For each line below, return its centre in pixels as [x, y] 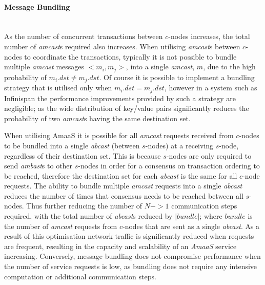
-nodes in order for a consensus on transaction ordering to [169, 166]
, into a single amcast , [160, 66]
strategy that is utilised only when [58, 88]
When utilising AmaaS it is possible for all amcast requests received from [119, 135]
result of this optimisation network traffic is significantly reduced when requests [129, 236]
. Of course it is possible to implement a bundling [177, 77]
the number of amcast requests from [61, 226]
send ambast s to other [38, 166]
